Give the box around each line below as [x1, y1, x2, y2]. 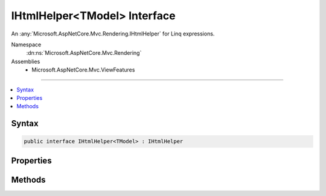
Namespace [11, 41, 42, 48]
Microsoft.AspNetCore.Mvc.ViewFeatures [31, 66, 135, 73]
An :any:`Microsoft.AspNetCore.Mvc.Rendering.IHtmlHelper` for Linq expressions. [11, 30, 215, 37]
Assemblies [11, 58, 40, 65]
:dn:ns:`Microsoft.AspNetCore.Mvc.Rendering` [26, 49, 142, 57]
